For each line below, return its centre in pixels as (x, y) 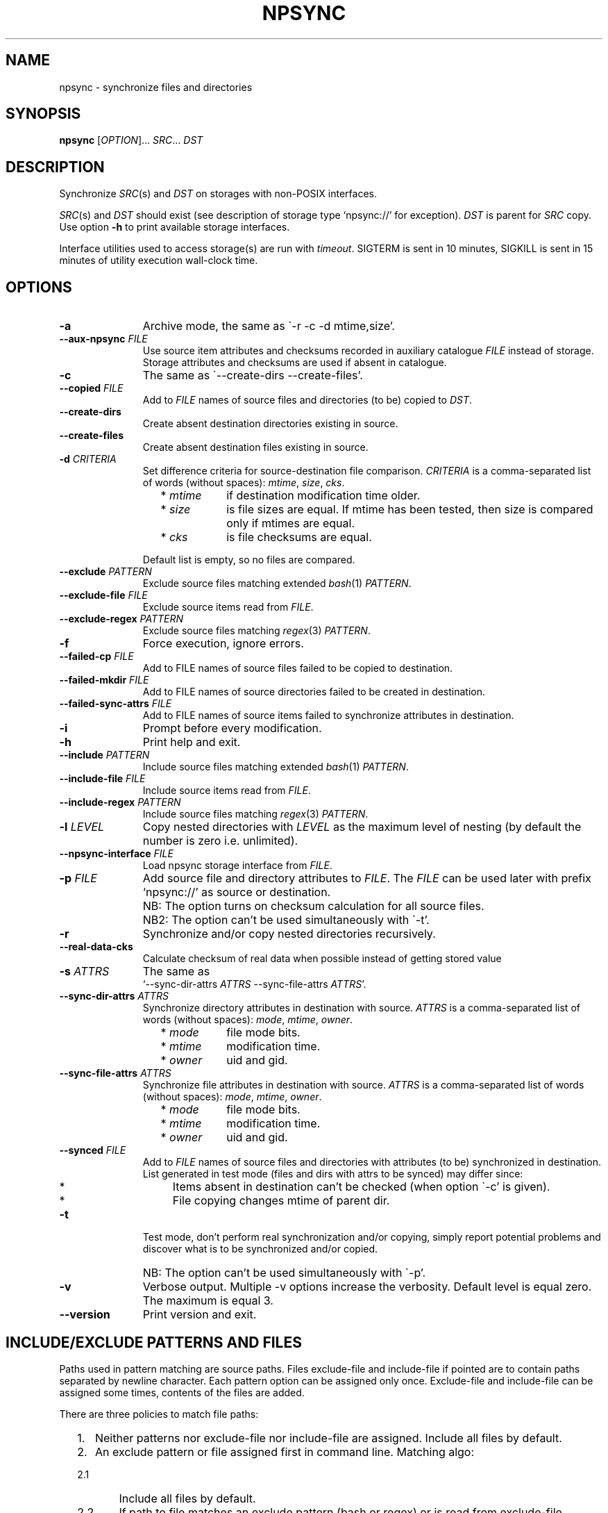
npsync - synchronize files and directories (156, 87)
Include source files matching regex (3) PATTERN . (255, 814)
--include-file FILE (102, 779)
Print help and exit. (192, 742)
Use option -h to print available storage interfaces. (175, 227)
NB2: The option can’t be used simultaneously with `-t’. (286, 920)
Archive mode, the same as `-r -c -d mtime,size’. (269, 326)
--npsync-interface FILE (116, 854)
